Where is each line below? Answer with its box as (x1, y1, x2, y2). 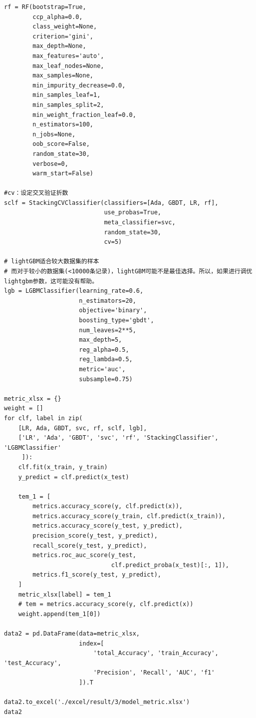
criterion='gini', (32, 32, 93, 40)
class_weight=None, (32, 23, 97, 30)
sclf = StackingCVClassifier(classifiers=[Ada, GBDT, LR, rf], (4, 199, 219, 206)
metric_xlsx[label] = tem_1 (18, 591, 111, 598)
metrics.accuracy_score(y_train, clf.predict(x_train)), (32, 512, 226, 520)
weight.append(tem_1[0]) (18, 610, 101, 618)
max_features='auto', (32, 52, 104, 59)
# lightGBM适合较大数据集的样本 (4, 258, 99, 265)
